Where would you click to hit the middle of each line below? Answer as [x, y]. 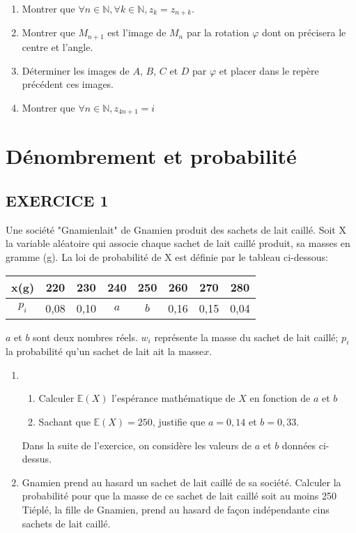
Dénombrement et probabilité [151, 156]
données [299, 445]
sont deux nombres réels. [85, 337]
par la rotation [218, 32]
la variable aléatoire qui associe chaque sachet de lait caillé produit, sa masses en [178, 243]
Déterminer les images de [76, 70]
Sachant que [64, 422]
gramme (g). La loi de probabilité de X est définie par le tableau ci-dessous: [167, 256]
